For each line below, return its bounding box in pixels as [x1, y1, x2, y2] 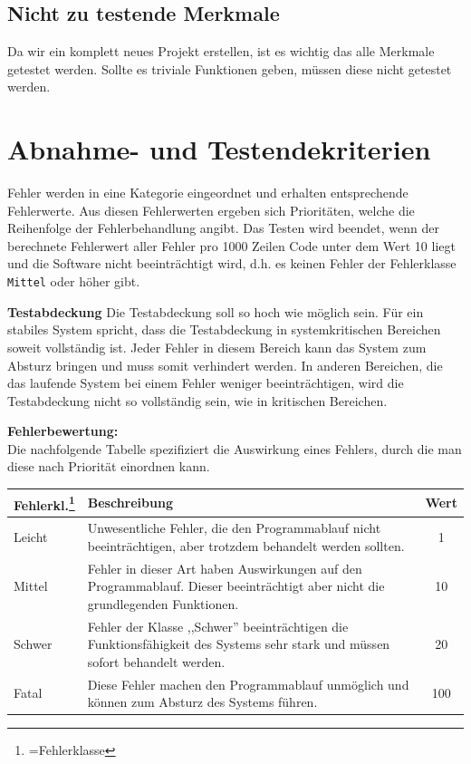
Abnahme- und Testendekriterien [7, 131, 431, 168]
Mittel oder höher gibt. [7, 272, 140, 291]
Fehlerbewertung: [7, 421, 119, 440]
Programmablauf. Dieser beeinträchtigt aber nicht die [87, 576, 385, 595]
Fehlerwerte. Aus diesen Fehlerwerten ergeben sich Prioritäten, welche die [7, 200, 415, 219]
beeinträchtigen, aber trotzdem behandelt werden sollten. [87, 536, 405, 555]
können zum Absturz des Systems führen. [87, 692, 318, 711]
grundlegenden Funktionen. [87, 594, 239, 613]
